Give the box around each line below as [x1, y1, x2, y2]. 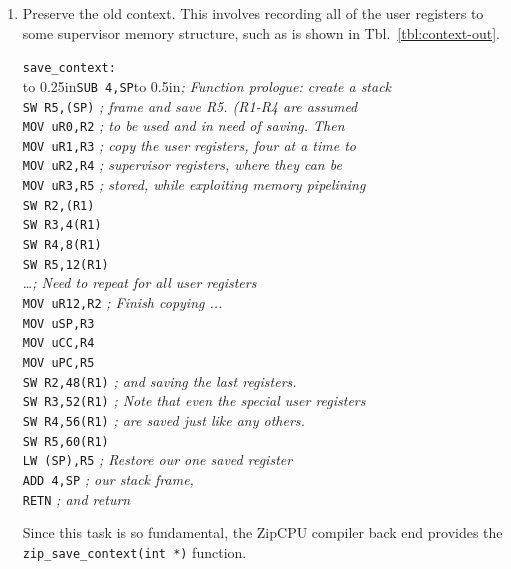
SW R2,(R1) [22, 198, 95, 213]
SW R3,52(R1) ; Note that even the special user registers [22, 390, 366, 411]
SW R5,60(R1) [22, 434, 109, 449]
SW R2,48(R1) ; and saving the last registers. [22, 370, 297, 391]
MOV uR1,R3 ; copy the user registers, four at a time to [22, 134, 357, 155]
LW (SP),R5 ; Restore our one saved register [22, 449, 293, 470]
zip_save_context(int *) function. [22, 541, 247, 562]
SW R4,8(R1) [22, 238, 102, 253]
